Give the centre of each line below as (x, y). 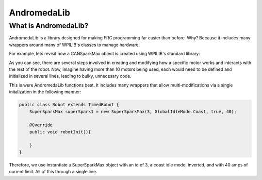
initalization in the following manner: (45, 92)
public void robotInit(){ (60, 132)
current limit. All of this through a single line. (53, 172)
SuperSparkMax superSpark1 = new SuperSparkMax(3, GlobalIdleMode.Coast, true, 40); (133, 111)
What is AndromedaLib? (49, 26)
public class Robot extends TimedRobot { (69, 105)
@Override (41, 125)
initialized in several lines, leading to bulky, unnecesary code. (70, 76)
